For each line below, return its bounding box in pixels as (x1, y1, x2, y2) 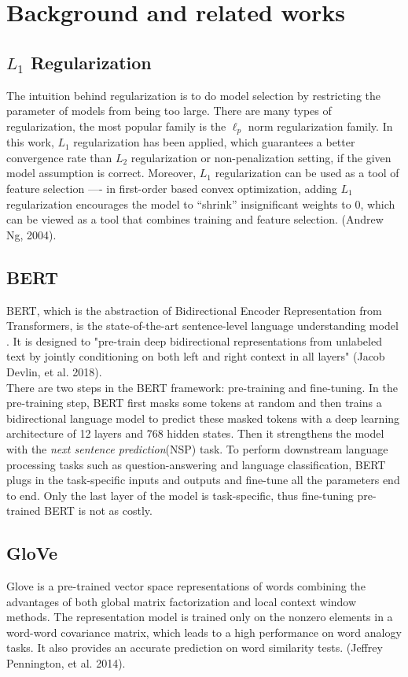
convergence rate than (6, 149, 112, 165)
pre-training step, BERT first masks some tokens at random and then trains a (6, 394, 382, 411)
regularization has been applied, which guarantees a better (73, 134, 355, 150)
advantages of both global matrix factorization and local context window (6, 593, 357, 609)
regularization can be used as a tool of (215, 165, 399, 181)
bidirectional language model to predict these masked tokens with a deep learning (6, 409, 400, 426)
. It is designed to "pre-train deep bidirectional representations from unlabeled (6, 332, 382, 349)
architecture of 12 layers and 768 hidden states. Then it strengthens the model (6, 425, 384, 442)
